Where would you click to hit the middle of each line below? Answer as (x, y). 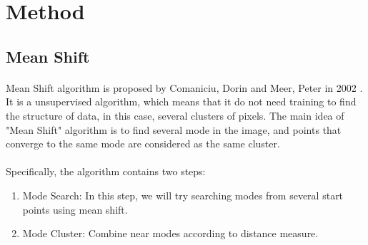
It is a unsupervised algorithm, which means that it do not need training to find (181, 101)
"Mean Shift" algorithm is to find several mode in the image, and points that (174, 129)
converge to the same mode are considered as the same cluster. (143, 144)
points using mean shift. (75, 209)
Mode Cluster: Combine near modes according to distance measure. (170, 233)
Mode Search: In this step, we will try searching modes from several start (183, 195)
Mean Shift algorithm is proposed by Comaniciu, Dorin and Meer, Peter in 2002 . (184, 87)
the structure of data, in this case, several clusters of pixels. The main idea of (175, 115)
